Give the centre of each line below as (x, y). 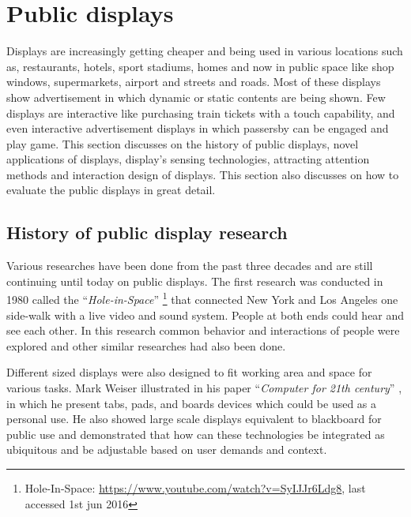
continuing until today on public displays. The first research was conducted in (195, 281)
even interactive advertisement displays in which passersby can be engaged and (198, 128)
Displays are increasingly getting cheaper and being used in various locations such (205, 51)
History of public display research (147, 232)
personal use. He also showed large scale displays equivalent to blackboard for (194, 419)
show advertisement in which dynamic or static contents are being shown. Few (196, 97)
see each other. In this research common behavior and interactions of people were (203, 330)
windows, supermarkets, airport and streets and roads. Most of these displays (194, 82)
